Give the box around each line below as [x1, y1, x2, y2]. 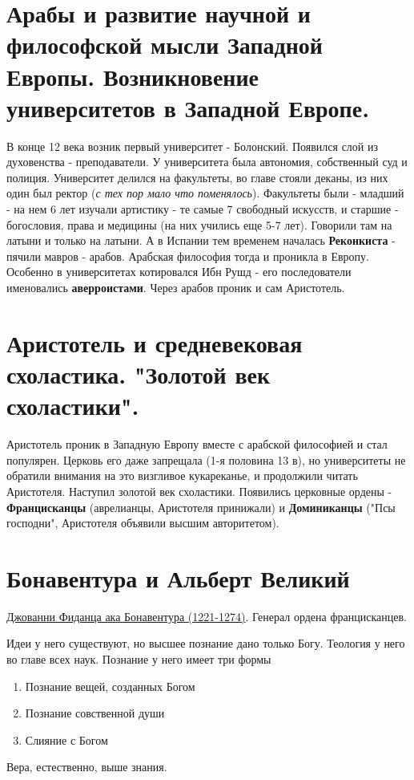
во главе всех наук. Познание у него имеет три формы [6, 651, 271, 667]
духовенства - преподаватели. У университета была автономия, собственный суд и [6, 153, 408, 170]
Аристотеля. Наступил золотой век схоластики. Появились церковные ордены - [6, 482, 392, 499]
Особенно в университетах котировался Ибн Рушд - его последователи [6, 263, 352, 280]
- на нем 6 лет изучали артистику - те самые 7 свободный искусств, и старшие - [6, 201, 399, 217]
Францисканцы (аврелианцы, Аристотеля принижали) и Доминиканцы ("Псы [6, 498, 396, 515]
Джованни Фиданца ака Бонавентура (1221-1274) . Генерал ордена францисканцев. [6, 607, 407, 624]
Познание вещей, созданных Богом [25, 677, 195, 694]
